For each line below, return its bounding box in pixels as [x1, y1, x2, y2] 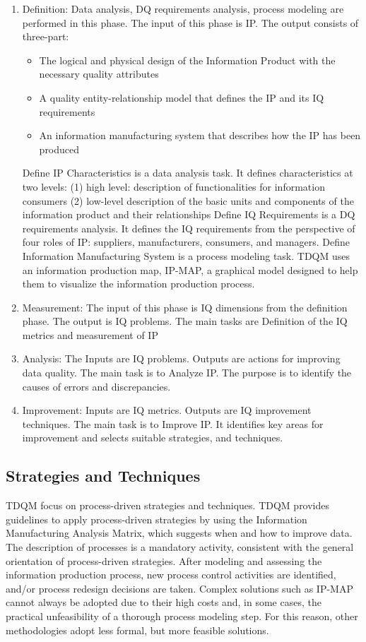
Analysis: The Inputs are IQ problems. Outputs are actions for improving [22, 351, 341, 366]
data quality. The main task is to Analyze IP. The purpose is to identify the [22, 365, 352, 380]
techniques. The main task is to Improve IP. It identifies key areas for [22, 416, 324, 431]
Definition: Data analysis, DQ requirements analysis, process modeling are [22, 1, 344, 16]
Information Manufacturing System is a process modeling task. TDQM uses [22, 248, 350, 263]
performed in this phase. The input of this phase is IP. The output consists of [22, 15, 359, 30]
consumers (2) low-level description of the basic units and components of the [22, 193, 354, 208]
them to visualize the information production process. [22, 276, 255, 291]
